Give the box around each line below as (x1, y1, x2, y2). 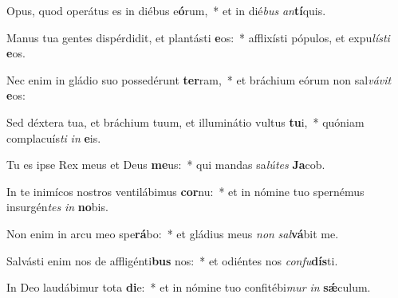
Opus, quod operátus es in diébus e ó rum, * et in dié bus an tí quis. (6, 2, 326, 18)
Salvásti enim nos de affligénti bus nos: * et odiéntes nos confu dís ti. (6, 252, 338, 269)
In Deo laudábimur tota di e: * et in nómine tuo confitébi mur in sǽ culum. (6, 279, 371, 296)
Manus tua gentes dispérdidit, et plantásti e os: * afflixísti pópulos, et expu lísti (6, 29, 390, 45)
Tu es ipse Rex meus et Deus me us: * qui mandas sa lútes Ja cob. (6, 156, 325, 173)
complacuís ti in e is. (6, 129, 101, 146)
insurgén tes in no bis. (6, 198, 108, 215)
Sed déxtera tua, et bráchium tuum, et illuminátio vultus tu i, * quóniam (6, 113, 365, 130)
